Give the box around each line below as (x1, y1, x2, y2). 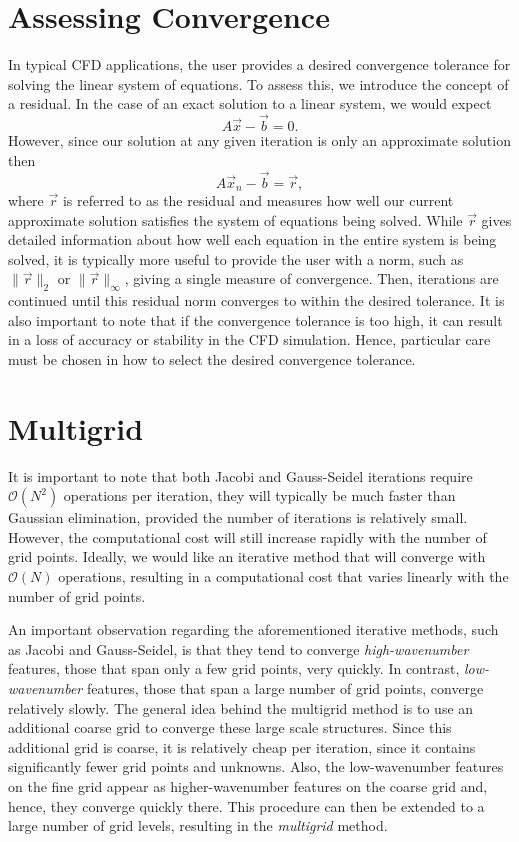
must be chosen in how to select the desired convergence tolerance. (8, 348, 416, 369)
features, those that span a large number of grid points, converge (86, 678, 484, 698)
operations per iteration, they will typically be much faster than (63, 485, 456, 506)
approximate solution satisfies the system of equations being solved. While (8, 209, 463, 230)
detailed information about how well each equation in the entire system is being (8, 229, 497, 250)
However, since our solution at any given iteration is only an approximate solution (8, 130, 511, 151)
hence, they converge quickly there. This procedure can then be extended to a (8, 795, 485, 816)
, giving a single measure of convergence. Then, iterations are (124, 268, 499, 289)
